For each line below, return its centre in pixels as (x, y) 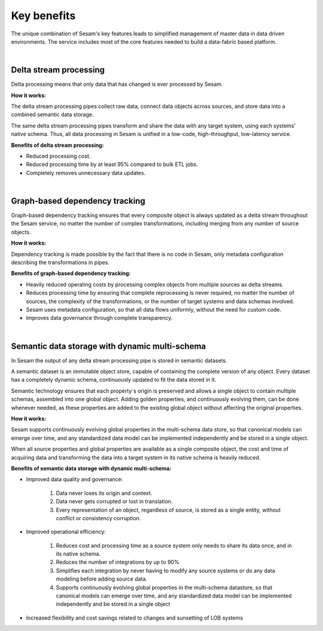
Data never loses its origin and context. (104, 493)
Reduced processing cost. (58, 156)
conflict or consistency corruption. (98, 518)
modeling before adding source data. (102, 579)
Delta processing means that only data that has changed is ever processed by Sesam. (117, 84)
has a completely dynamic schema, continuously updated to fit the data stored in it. (114, 380)
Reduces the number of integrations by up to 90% (118, 562)
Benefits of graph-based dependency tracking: (71, 273)
